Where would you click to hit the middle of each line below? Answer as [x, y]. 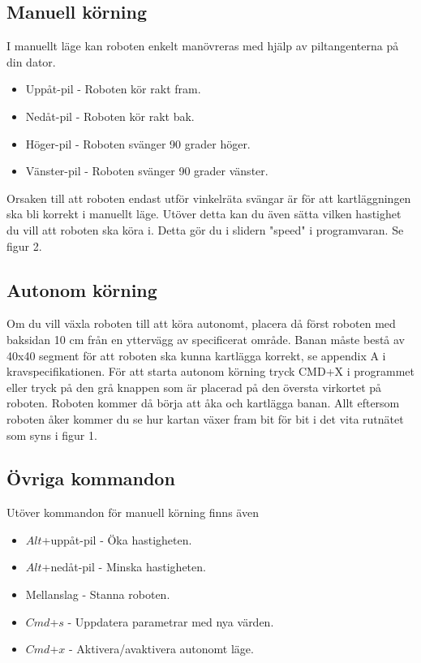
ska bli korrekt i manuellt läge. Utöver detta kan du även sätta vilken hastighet [204, 214]
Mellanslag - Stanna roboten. [98, 594]
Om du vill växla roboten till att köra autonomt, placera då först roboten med [201, 323]
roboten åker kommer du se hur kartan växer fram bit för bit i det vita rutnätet [205, 418]
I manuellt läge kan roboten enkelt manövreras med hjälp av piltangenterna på [203, 46]
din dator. [31, 61]
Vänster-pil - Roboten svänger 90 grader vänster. [147, 171]
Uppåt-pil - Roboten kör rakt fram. [113, 89]
